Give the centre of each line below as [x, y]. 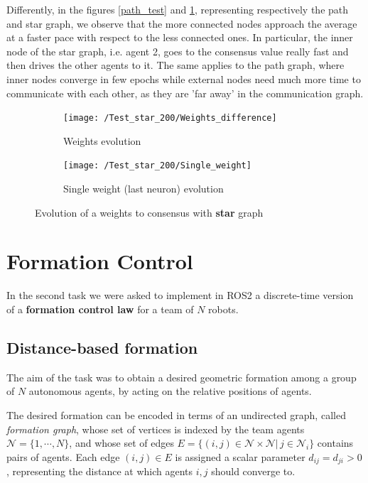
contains [335, 443]
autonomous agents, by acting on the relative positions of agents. [170, 391]
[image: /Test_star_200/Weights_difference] [170, 118]
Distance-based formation [102, 347]
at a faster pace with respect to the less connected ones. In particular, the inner [180, 37]
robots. [223, 309]
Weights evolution [102, 140]
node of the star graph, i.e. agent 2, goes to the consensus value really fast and [178, 51]
